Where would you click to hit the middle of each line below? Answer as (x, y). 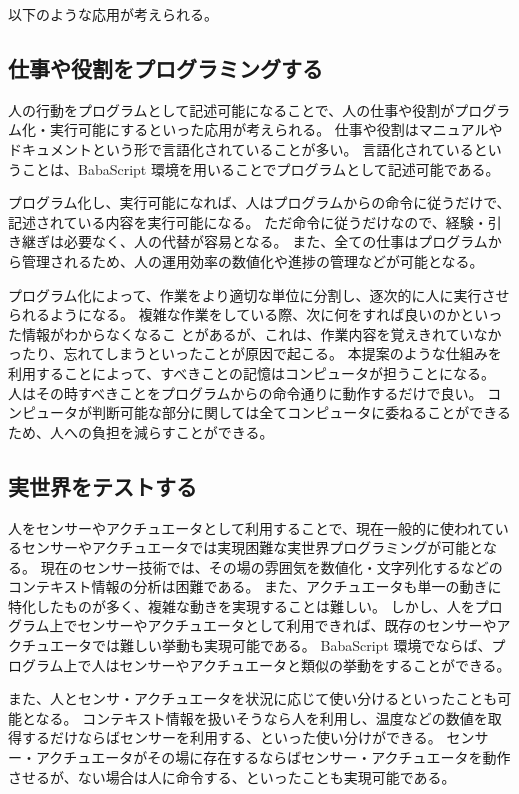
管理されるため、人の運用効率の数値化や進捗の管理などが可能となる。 (252, 260)
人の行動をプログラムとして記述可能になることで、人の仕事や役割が (231, 109)
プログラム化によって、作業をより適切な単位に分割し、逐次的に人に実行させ (259, 294)
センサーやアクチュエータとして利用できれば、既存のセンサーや (287, 625)
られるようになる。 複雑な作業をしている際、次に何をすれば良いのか (234, 314)
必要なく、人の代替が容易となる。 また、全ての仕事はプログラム (275, 241)
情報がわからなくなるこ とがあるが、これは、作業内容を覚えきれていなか (261, 333)
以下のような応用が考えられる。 (113, 14)
